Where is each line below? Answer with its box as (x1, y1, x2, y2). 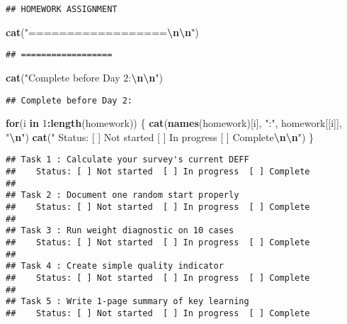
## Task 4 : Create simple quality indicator (6, 261, 224, 272)
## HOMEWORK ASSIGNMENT (6, 4, 118, 14)
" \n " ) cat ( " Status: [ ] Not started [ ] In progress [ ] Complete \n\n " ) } (6, 129, 314, 144)
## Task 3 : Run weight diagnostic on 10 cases (6, 225, 234, 236)
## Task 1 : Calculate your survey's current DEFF (6, 155, 249, 165)
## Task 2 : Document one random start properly (6, 190, 239, 201)
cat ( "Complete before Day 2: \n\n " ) (6, 69, 163, 84)
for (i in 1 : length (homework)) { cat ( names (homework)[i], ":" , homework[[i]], (6, 116, 342, 130)
